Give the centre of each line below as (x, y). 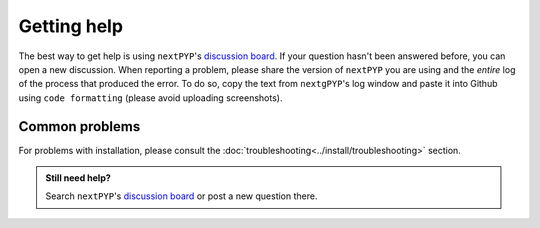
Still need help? (78, 178)
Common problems (79, 126)
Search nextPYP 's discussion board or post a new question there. (181, 196)
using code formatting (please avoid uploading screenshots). (150, 97)
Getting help (71, 26)
